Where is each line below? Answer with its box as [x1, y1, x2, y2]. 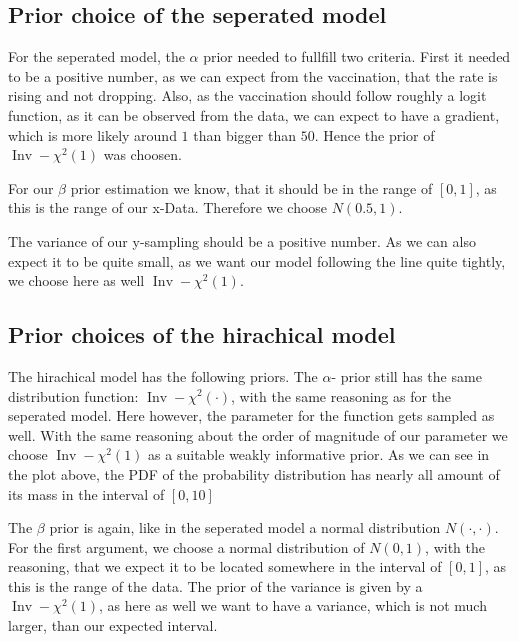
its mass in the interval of [8, 483, 165, 504]
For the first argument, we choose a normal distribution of [8, 536, 365, 557]
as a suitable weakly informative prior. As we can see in [148, 444, 490, 465]
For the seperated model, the [8, 46, 185, 67]
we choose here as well [8, 270, 145, 291]
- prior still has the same [331, 365, 482, 386]
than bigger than [193, 124, 297, 145]
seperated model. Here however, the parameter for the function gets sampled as [8, 405, 495, 426]
